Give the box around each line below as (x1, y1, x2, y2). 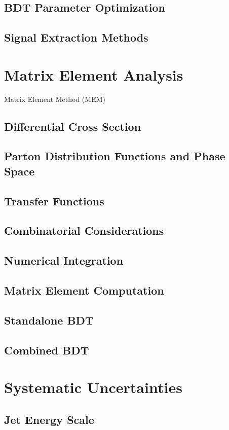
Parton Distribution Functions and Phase (4, 148, 225, 164)
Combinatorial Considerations (4, 223, 164, 238)
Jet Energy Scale (4, 411, 94, 427)
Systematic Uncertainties (4, 377, 182, 398)
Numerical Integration (4, 253, 124, 268)
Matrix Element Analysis (4, 64, 183, 85)
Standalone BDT (4, 312, 94, 328)
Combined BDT (4, 342, 89, 357)
